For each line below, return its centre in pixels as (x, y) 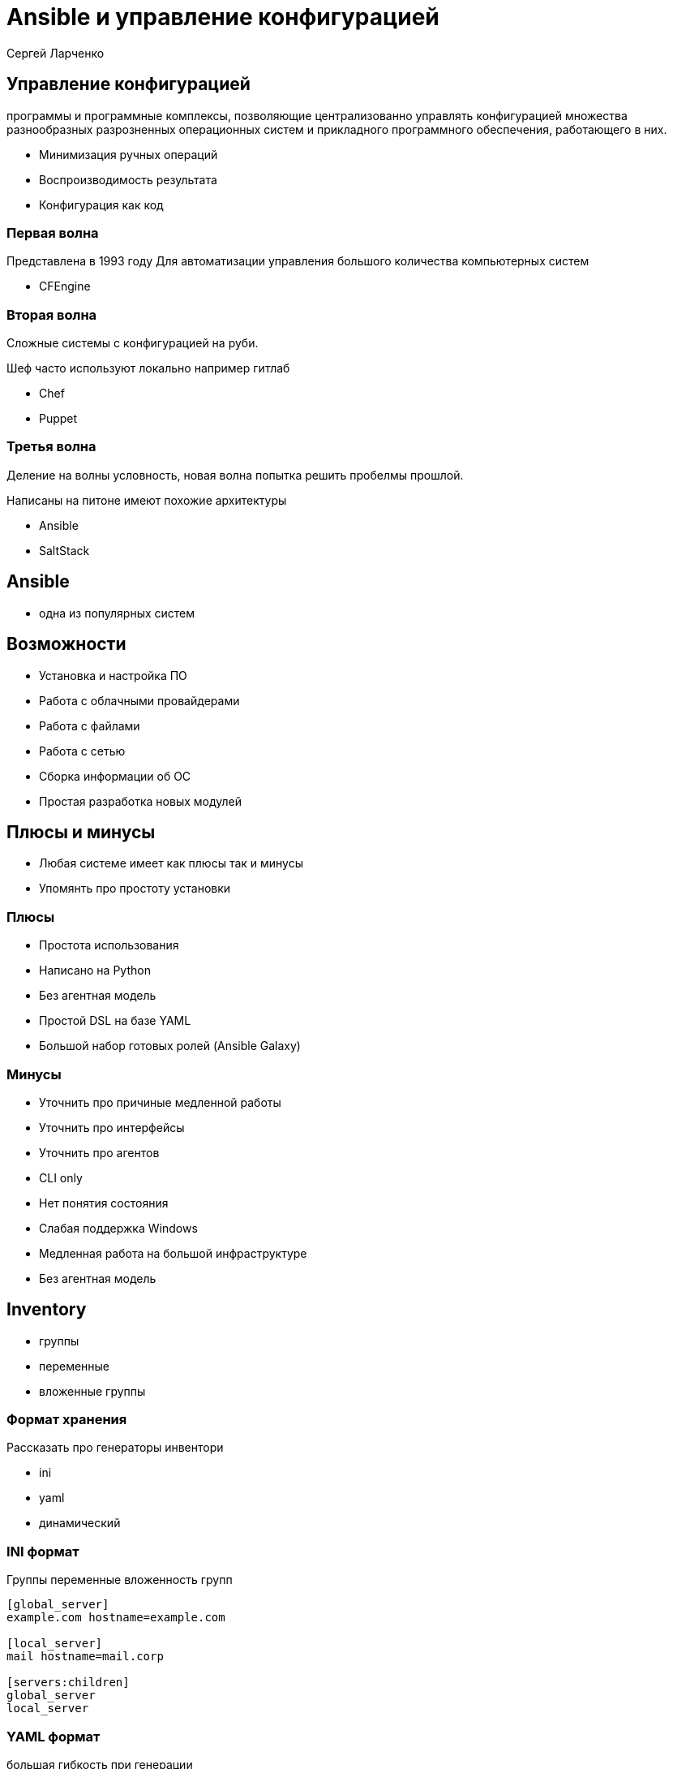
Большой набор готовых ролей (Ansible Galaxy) (170, 1046)
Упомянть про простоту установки (135, 889)
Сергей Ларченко (56, 53)
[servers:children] (68, 1683)
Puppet (58, 419)
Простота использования (109, 945)
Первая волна (53, 232)
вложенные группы (92, 1391)
